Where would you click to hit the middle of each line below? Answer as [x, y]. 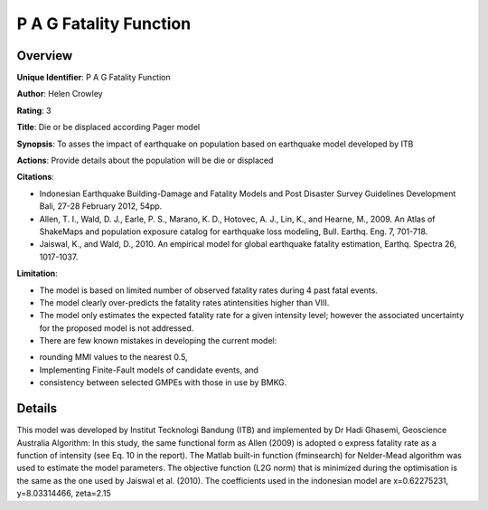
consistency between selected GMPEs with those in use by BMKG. [163, 382]
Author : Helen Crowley [60, 94]
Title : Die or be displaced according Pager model [108, 127]
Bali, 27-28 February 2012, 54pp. [101, 206]
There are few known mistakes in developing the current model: [158, 341]
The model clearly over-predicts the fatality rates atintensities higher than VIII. [184, 302]
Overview [45, 56]
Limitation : [37, 274]
